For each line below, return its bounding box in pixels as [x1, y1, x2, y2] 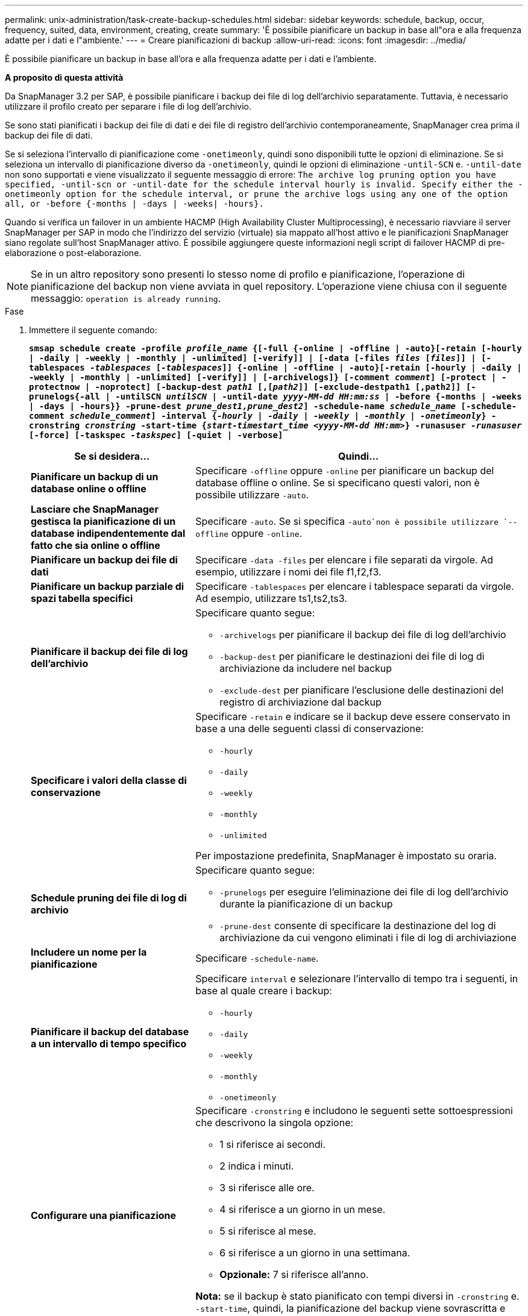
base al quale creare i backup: [195, 985, 332, 997]
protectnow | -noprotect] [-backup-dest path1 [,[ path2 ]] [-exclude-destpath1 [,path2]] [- [29, 382, 476, 392]
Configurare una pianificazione [31, 1209, 177, 1221]
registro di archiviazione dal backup [219, 696, 382, 708]
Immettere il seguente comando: [29, 325, 157, 335]
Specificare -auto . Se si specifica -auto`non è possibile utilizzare [195, 515, 499, 527]
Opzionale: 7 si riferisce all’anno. [219, 1268, 369, 1280]
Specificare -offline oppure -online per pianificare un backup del [195, 465, 494, 477]
